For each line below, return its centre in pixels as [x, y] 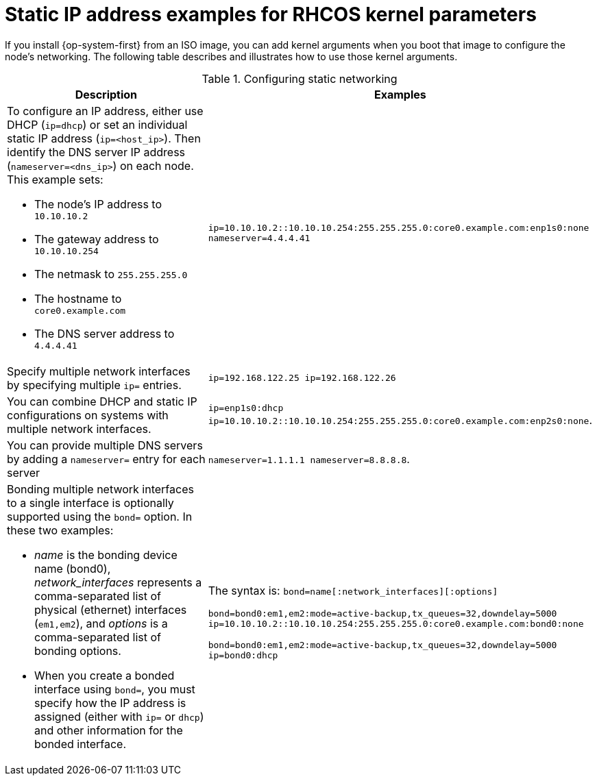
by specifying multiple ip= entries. [94, 385]
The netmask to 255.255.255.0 [111, 274]
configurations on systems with [88, 415]
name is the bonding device [106, 555]
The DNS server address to [105, 333]
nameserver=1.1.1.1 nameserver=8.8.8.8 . [309, 459]
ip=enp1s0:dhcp [246, 408]
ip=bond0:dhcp [243, 655]
